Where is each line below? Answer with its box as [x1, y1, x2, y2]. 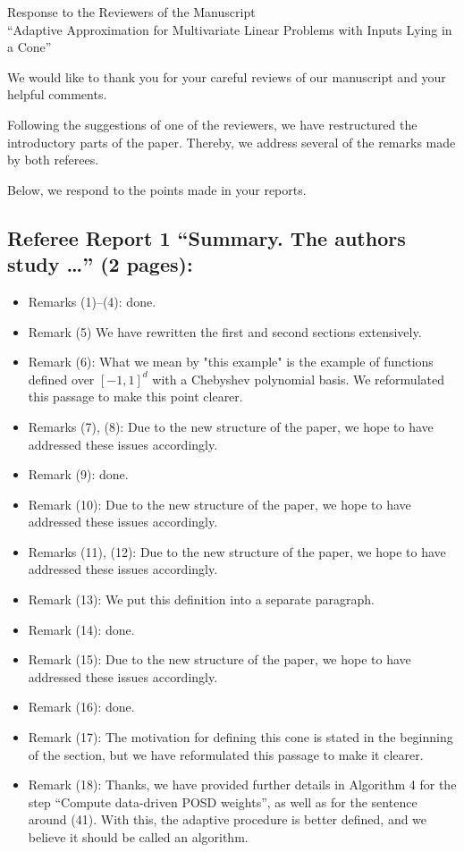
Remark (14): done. [28, 620, 135, 638]
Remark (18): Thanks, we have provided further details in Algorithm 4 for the [28, 775, 457, 794]
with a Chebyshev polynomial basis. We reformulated [152, 369, 444, 388]
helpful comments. [7, 85, 107, 104]
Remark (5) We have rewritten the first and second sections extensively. [28, 322, 422, 341]
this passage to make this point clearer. [28, 387, 243, 406]
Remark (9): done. [28, 465, 129, 484]
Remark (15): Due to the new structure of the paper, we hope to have [28, 650, 411, 669]
